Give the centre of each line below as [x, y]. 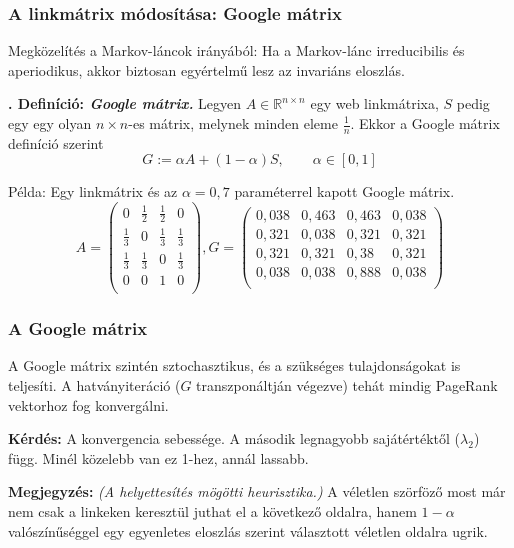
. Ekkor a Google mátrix [425, 123]
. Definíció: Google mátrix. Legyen [125, 103]
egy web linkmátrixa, [374, 103]
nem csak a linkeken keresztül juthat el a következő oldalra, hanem [212, 511]
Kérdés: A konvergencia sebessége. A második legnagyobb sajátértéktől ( [234, 438]
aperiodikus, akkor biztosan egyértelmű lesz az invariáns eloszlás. [206, 69]
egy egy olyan [50, 123]
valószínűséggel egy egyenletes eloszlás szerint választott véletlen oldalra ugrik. [248, 530]
